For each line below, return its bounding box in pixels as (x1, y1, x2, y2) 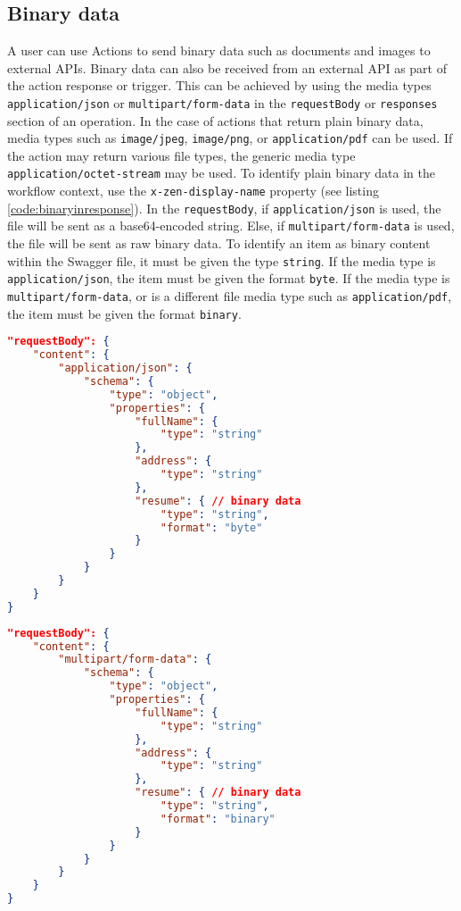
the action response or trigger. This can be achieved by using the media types (7, 76, 432, 95)
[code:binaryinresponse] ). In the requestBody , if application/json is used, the (7, 198, 441, 217)
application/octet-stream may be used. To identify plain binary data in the (7, 163, 435, 182)
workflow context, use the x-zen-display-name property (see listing (7, 181, 379, 200)
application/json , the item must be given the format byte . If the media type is (7, 269, 450, 288)
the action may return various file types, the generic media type (7, 146, 356, 164)
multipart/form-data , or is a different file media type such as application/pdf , (7, 287, 452, 305)
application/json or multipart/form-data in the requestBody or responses (7, 93, 438, 112)
